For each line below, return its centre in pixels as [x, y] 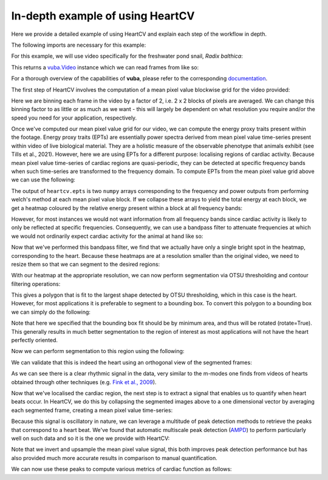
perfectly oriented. [34, 340]
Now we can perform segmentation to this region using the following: [98, 351]
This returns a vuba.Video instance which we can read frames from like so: [105, 67]
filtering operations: [36, 284]
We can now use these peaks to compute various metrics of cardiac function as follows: [121, 469]
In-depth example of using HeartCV [103, 16]
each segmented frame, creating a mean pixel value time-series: [92, 410]
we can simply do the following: [51, 312]
